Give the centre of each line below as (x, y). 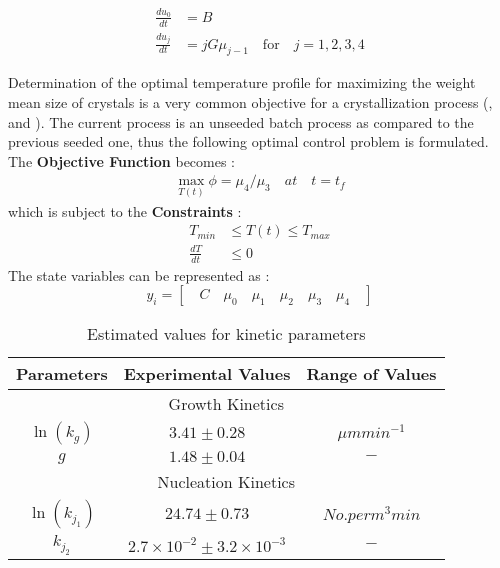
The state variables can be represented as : (139, 274)
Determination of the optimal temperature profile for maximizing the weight (242, 82)
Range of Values (371, 374)
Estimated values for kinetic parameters (226, 334)
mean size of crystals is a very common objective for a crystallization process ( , (250, 101)
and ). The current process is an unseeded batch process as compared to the (241, 121)
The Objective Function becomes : (122, 160)
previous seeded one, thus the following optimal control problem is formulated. (248, 141)
